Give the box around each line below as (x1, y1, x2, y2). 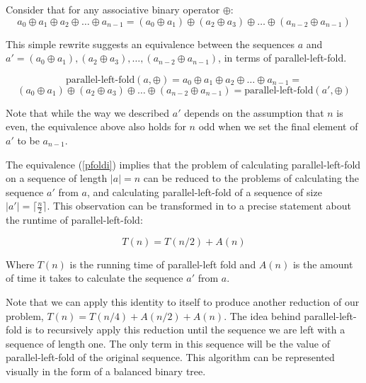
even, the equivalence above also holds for (6, 119, 186, 134)
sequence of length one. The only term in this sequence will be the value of (6, 336, 330, 350)
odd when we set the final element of (198, 119, 358, 134)
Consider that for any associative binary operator (6, 2, 220, 16)
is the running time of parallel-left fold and (69, 256, 256, 271)
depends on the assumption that (184, 105, 324, 120)
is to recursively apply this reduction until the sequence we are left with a (25, 322, 345, 337)
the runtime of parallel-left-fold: (6, 212, 143, 227)
